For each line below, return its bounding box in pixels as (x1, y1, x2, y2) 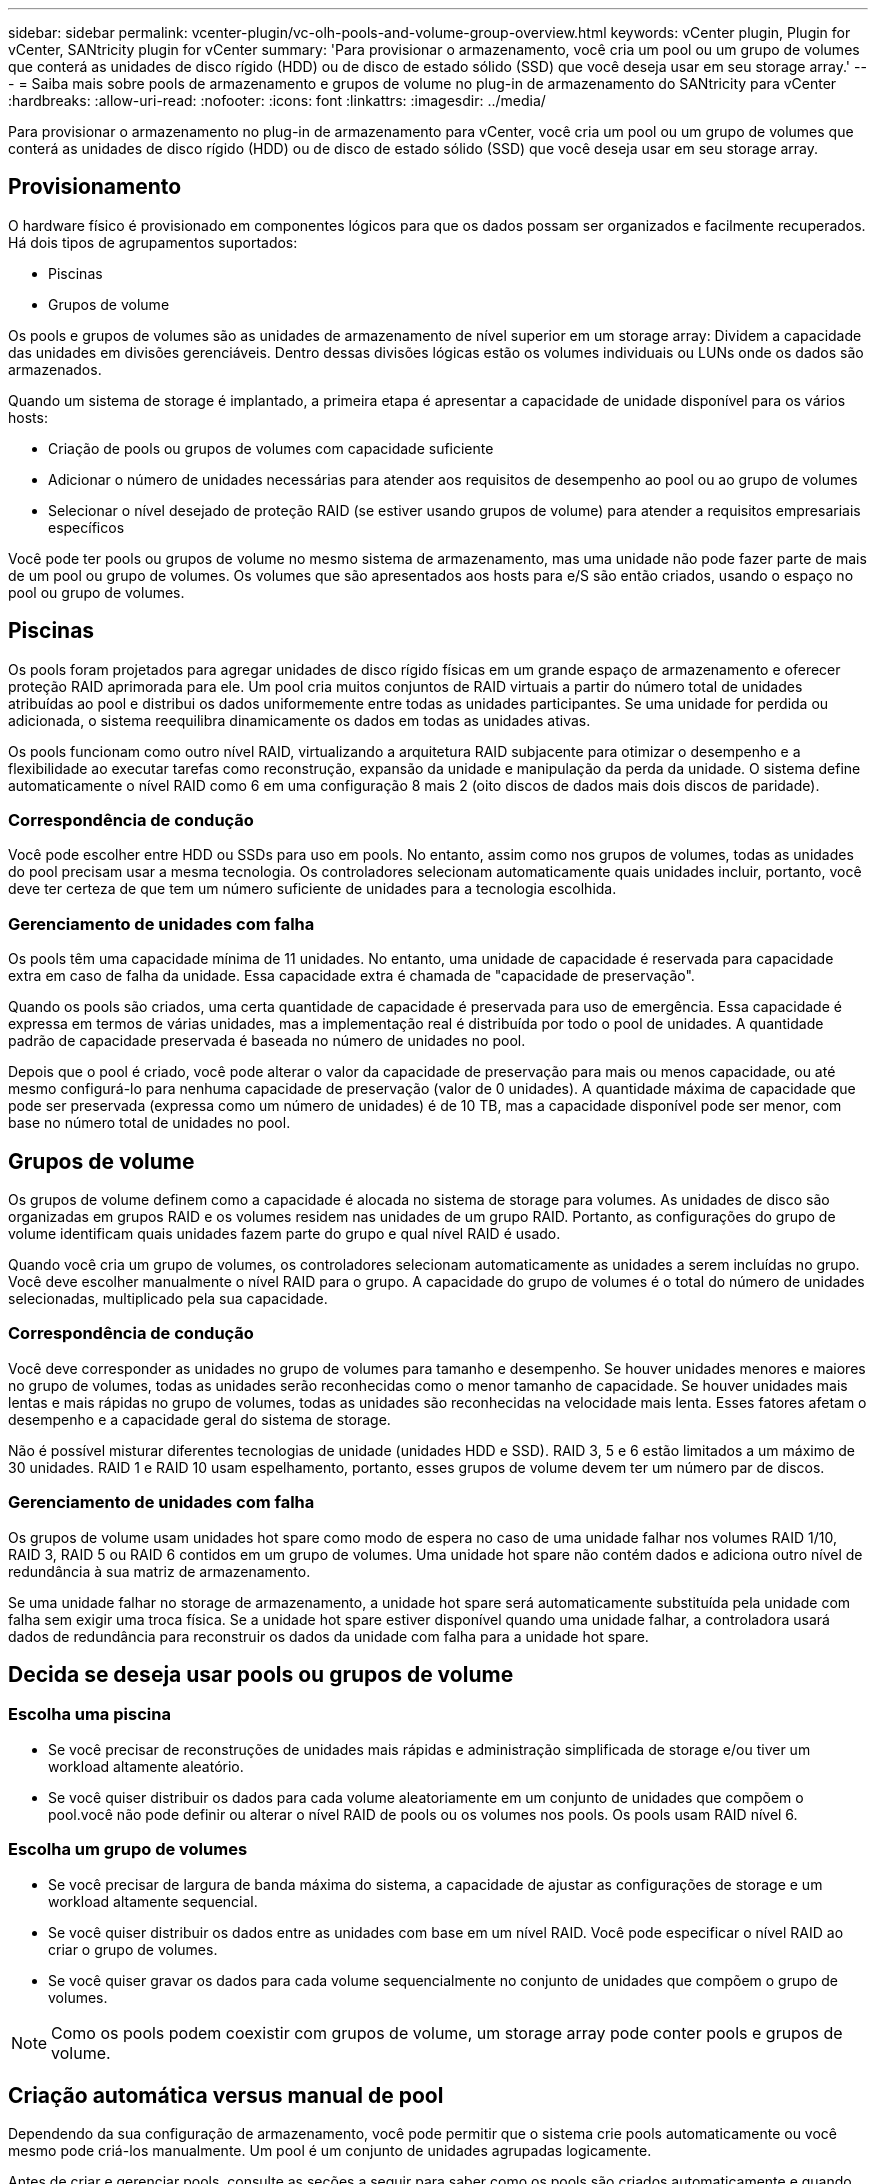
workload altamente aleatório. (48, 1757, 244, 1775)
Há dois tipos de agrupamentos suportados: (8, 233, 298, 251)
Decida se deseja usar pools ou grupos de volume (8, 1661, 514, 1687)
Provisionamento (8, 174, 182, 200)
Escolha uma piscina (8, 1704, 171, 1725)
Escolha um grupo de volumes (8, 1839, 248, 1860)
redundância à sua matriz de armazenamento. (8, 1562, 311, 1580)
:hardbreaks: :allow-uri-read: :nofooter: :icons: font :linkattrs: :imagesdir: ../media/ (8, 92, 546, 109)
